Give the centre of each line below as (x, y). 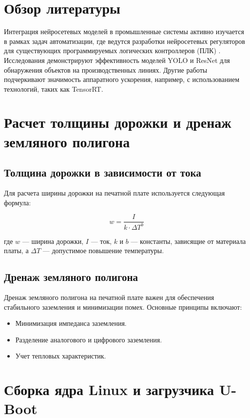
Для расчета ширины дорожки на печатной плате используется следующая (115, 193)
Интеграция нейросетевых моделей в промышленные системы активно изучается (124, 31)
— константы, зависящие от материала (188, 241)
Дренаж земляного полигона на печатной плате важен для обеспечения (109, 297)
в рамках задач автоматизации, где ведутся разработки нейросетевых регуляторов (125, 41)
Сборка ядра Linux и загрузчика (109, 389)
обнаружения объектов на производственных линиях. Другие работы (106, 70)
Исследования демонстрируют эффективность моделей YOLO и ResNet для (117, 60)
